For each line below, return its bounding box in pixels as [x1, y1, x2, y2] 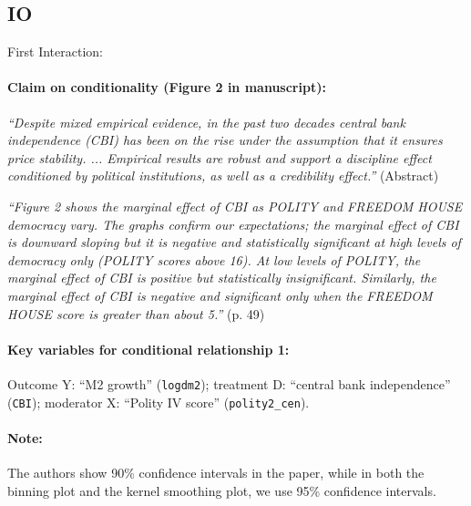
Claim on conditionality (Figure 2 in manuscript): [7, 77, 326, 97]
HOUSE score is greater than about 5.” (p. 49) [7, 304, 265, 323]
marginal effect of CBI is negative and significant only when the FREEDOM [7, 285, 433, 305]
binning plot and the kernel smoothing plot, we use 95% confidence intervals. [7, 480, 436, 500]
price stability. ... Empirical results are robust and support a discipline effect [7, 148, 432, 167]
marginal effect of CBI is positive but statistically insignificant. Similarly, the [7, 268, 436, 287]
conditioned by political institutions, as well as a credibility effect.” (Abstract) [7, 166, 439, 185]
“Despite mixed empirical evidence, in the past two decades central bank [7, 112, 405, 131]
